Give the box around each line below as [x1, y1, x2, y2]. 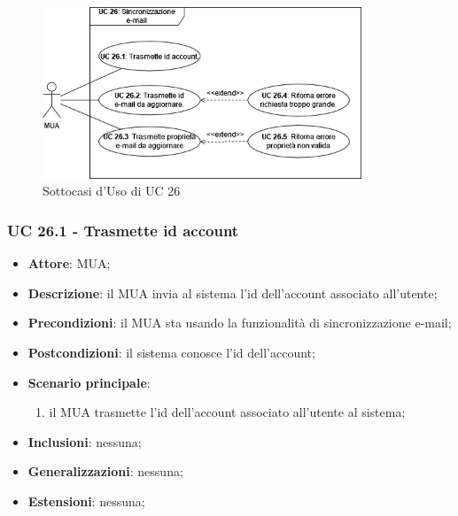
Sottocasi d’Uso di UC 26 [43, 181, 181, 200]
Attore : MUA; [27, 254, 111, 273]
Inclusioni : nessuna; [27, 432, 142, 451]
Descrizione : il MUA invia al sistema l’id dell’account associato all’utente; [27, 283, 438, 302]
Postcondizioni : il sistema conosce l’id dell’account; [27, 343, 315, 362]
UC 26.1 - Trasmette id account [7, 219, 239, 241]
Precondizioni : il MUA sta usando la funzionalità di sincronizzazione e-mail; [27, 313, 452, 332]
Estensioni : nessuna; [27, 492, 145, 510]
